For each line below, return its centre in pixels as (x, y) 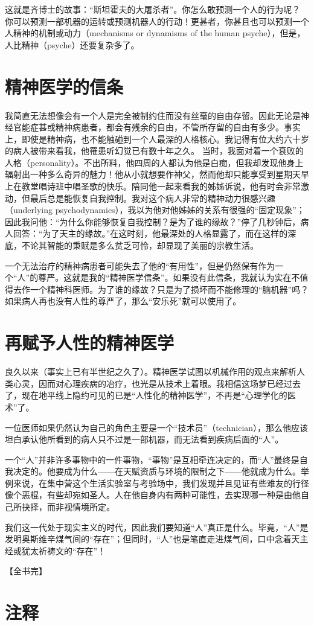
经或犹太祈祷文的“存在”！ (56, 550)
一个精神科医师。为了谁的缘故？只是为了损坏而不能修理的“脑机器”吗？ (169, 289)
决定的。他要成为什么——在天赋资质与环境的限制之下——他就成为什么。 (157, 471)
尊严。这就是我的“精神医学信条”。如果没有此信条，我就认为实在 (165, 277)
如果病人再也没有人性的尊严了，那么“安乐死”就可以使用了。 (123, 301)
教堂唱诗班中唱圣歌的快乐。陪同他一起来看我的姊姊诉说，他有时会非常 (161, 186)
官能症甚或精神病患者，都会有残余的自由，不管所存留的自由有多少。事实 (157, 127)
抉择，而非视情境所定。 (68, 507)
